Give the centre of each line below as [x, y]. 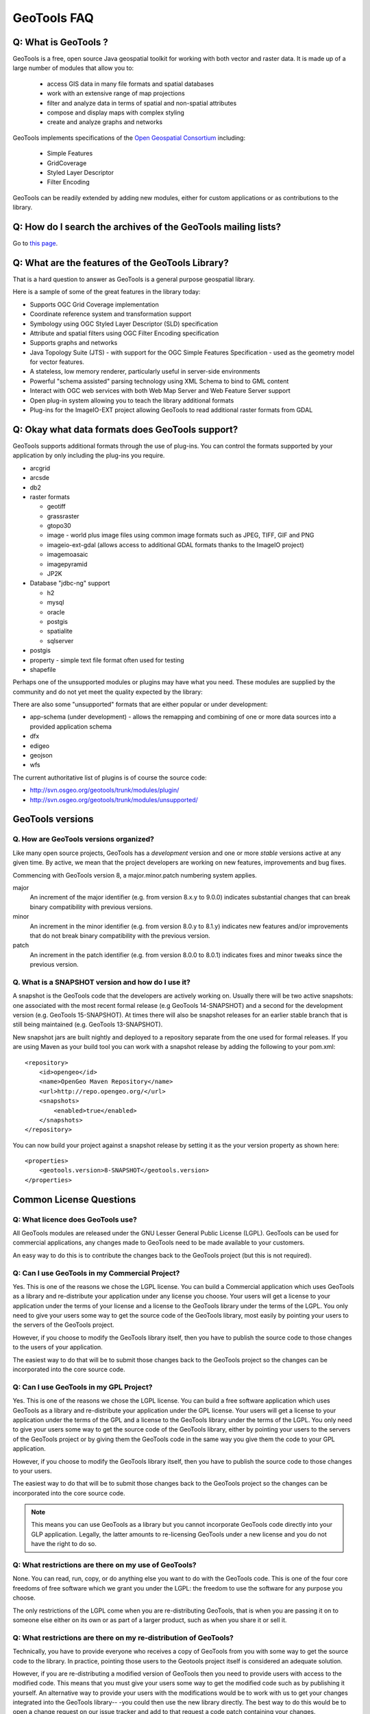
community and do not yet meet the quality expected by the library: [108, 692]
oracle [56, 612]
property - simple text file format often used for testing [107, 660]
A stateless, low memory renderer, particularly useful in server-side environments [145, 372]
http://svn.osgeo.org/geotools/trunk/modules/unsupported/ [114, 799]
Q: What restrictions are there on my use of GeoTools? [104, 1565]
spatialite [60, 631]
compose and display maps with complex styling [116, 112]
